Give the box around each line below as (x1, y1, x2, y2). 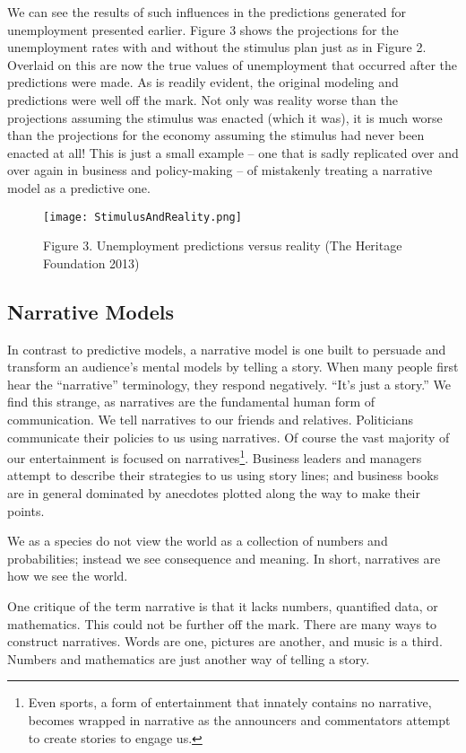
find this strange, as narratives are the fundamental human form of (7, 392, 375, 411)
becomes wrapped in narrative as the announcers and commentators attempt (28, 710, 451, 729)
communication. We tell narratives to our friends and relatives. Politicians (7, 409, 413, 428)
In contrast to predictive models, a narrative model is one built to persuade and (7, 339, 446, 358)
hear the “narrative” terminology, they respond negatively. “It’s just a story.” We (7, 374, 451, 393)
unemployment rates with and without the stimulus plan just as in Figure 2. (7, 38, 427, 57)
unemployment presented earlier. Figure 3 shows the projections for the (7, 20, 399, 39)
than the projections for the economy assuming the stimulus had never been (7, 126, 425, 144)
